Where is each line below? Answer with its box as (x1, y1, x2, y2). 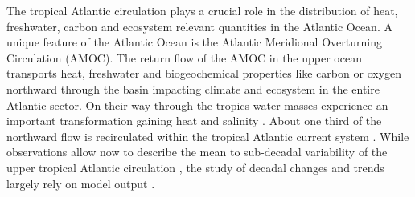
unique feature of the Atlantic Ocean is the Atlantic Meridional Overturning (6, 34, 382, 50)
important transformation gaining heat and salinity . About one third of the (6, 112, 382, 129)
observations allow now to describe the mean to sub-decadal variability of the (6, 143, 388, 160)
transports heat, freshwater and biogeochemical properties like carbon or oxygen (6, 65, 402, 82)
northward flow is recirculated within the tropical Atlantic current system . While (6, 127, 409, 144)
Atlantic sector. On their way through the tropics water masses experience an (6, 96, 388, 113)
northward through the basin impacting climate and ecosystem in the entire (6, 80, 380, 97)
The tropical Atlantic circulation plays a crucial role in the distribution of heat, (6, 2, 398, 18)
